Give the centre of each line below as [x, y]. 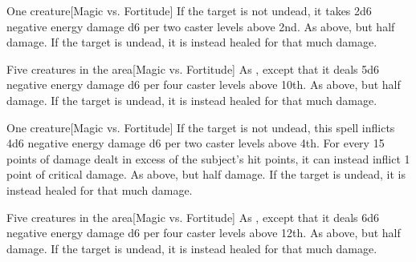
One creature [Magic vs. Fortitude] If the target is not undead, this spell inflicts [201, 127]
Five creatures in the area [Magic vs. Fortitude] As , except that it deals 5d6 [193, 69]
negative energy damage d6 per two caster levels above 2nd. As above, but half [201, 26]
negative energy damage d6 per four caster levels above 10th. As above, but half [204, 85]
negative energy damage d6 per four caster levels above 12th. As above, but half [204, 233]
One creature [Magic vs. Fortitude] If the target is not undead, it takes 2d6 [189, 10]
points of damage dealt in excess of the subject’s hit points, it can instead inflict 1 [208, 158]
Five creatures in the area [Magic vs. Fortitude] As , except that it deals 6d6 [193, 217]
